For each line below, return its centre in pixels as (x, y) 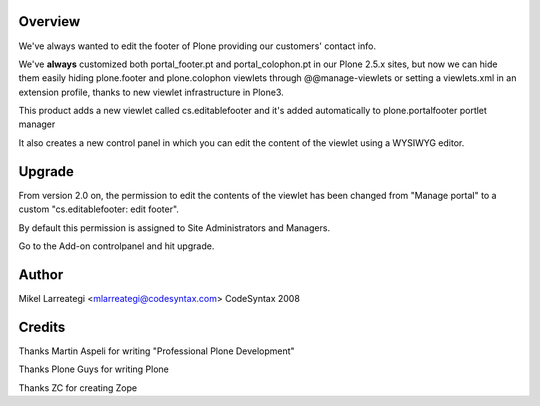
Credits (42, 326)
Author (41, 274)
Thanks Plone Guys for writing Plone (94, 369)
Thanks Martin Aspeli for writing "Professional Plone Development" (156, 351)
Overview (49, 21)
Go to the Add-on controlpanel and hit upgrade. (116, 246)
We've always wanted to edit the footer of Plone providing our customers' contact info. (197, 46)
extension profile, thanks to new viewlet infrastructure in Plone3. (151, 92)
